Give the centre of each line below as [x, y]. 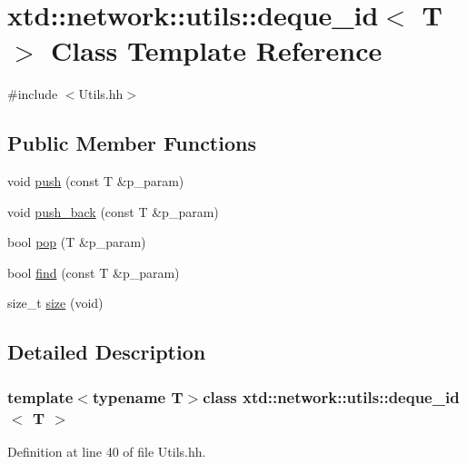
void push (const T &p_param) [96, 181]
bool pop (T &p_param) [77, 242]
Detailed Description [107, 352]
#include [33, 94]
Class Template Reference [217, 50]
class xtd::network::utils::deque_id [331, 396]
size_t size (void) [55, 303]
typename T [138, 396]
